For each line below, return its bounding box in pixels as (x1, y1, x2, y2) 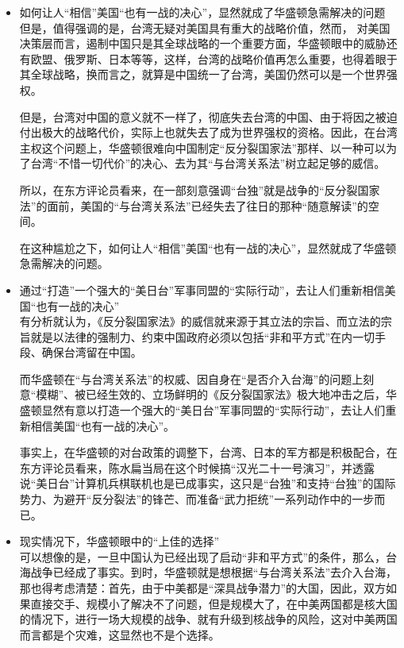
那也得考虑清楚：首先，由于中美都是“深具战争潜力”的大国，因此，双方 (19, 580, 387, 596)
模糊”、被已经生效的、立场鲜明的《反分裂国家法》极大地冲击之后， (36, 386, 387, 403)
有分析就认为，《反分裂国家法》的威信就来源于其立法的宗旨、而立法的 (19, 313, 381, 330)
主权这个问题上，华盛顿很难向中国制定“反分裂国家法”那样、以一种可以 (19, 139, 387, 156)
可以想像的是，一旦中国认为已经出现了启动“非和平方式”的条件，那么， (19, 548, 387, 565)
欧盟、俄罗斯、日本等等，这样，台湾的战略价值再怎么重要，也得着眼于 (30, 50, 398, 67)
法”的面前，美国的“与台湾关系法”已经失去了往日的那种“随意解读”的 (19, 197, 368, 214)
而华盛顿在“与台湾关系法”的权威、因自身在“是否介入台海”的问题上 (19, 370, 364, 387)
